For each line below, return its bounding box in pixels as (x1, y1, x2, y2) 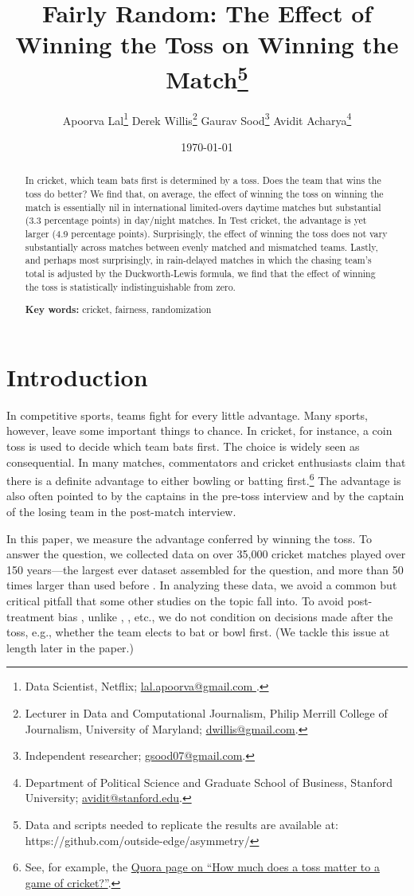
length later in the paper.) (6, 639, 134, 655)
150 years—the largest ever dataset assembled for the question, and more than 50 (6, 561, 404, 577)
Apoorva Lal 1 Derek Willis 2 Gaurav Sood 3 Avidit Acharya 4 (62, 109, 352, 128)
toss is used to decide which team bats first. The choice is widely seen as (6, 438, 360, 455)
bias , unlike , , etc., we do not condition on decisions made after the (57, 608, 393, 624)
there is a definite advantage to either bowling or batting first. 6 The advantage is (6, 470, 401, 488)
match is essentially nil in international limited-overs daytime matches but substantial (25, 200, 381, 213)
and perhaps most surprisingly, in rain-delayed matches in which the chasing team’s (25, 253, 372, 267)
